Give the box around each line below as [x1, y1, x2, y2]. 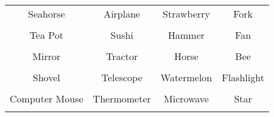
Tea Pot [29, 28, 63, 42]
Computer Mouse [10, 92, 83, 105]
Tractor [106, 49, 138, 63]
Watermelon [160, 70, 213, 84]
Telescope [101, 70, 142, 84]
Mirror [32, 49, 61, 63]
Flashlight [222, 70, 264, 84]
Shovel [32, 70, 60, 84]
